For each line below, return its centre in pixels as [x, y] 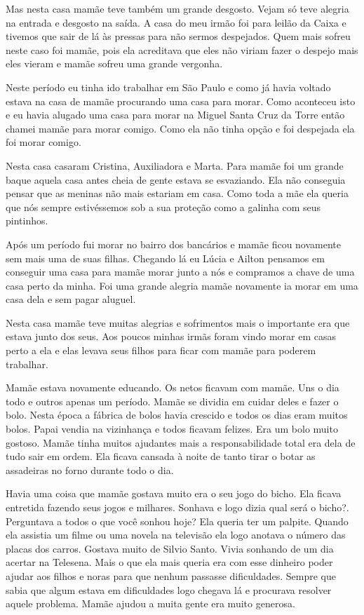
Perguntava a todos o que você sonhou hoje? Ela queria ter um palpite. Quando [177, 521]
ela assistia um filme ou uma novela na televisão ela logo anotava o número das [176, 535]
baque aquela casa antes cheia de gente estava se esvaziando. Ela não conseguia [176, 179]
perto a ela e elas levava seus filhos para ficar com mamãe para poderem [161, 350]
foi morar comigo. [43, 142]
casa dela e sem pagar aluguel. [71, 299]
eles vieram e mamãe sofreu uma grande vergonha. [114, 63]
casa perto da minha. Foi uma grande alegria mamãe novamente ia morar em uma [182, 285]
